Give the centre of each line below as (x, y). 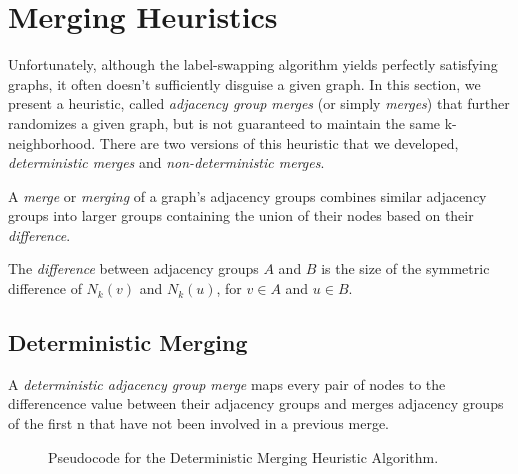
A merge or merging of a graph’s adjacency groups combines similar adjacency (247, 195)
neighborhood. (52, 142)
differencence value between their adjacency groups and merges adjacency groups (256, 403)
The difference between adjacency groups (133, 268)
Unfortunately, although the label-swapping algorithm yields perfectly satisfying (253, 64)
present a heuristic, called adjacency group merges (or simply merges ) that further (259, 103)
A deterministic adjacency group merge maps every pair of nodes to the (227, 383)
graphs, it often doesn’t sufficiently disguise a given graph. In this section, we (244, 83)
